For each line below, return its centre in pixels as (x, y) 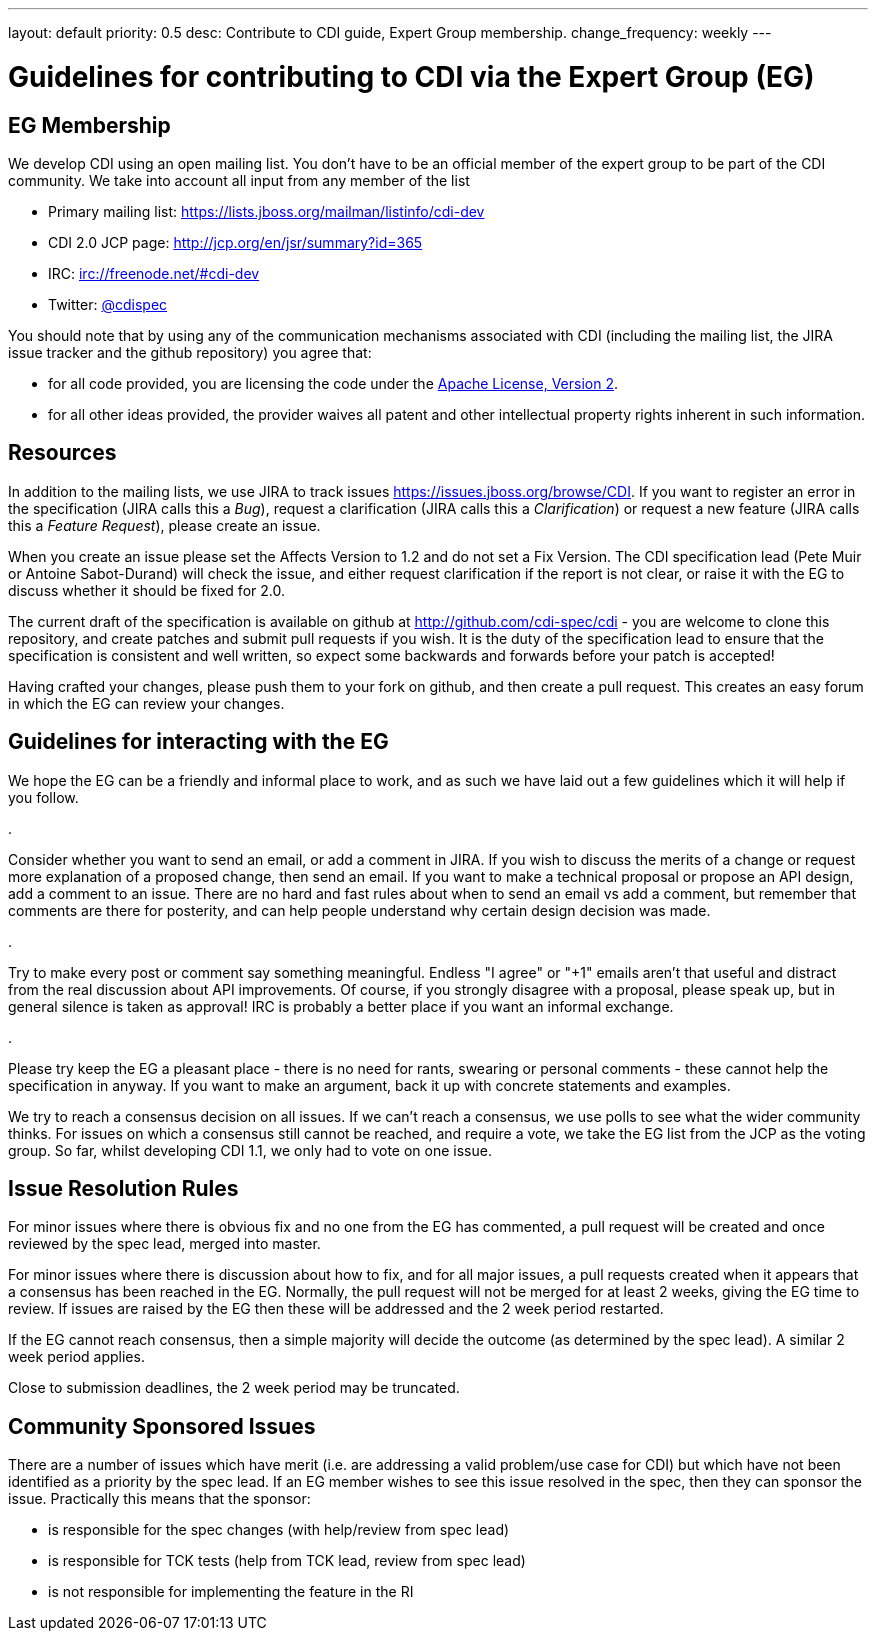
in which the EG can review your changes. (146, 703)
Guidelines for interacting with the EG (198, 742)
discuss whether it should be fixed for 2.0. (146, 590)
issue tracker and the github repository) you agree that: (190, 352)
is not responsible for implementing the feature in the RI (231, 1592)
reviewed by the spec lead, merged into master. (164, 1244)
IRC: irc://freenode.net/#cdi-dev (154, 273)
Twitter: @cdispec (108, 304)
